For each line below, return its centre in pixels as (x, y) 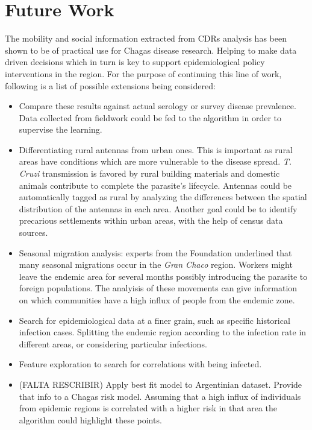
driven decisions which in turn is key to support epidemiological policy (135, 62)
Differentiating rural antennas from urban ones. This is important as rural (156, 149)
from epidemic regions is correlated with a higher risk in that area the (148, 408)
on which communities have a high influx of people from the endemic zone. (157, 300)
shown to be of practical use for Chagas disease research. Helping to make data (151, 50)
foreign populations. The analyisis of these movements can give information (158, 288)
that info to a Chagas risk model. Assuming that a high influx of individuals (160, 396)
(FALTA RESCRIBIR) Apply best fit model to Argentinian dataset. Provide (161, 384)
